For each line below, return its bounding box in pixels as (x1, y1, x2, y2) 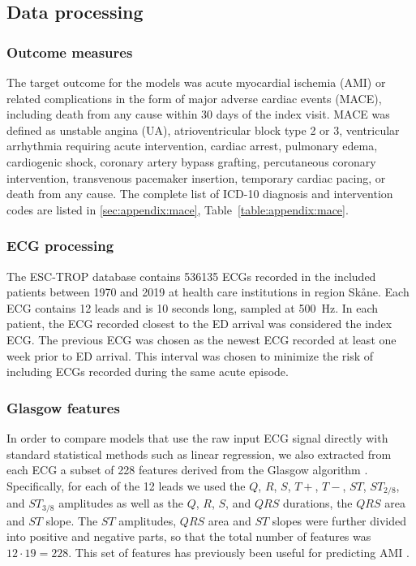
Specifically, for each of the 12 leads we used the (6, 477, 246, 494)
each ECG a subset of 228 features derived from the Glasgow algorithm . (6, 461, 368, 478)
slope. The (45, 512, 98, 529)
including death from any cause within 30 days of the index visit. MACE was (6, 106, 390, 123)
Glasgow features (6, 397, 120, 417)
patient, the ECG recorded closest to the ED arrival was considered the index (6, 315, 392, 332)
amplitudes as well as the (58, 495, 183, 512)
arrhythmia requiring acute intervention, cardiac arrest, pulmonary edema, (6, 137, 378, 154)
